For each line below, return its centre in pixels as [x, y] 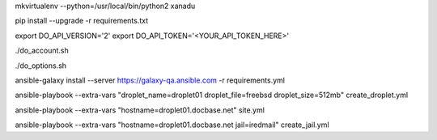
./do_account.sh [42, 51]
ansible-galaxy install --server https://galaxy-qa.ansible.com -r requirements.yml [150, 80]
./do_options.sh [41, 66]
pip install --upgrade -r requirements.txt [82, 21]
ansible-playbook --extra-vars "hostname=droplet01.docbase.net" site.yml [140, 110]
